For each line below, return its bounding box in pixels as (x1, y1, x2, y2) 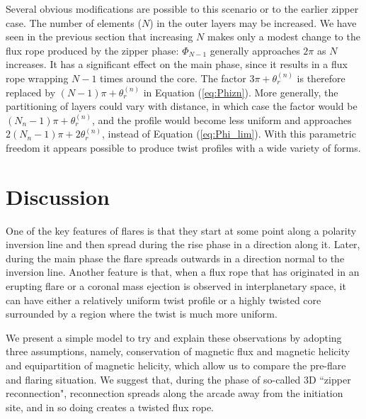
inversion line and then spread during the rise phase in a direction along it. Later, (6, 237, 360, 252)
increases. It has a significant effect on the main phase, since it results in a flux (6, 57, 348, 72)
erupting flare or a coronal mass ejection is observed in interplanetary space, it (6, 279, 346, 294)
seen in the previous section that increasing (6, 29, 193, 44)
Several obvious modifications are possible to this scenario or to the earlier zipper (6, 1, 359, 16)
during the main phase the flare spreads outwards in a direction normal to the (6, 250, 345, 265)
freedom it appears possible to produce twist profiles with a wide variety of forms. (6, 140, 361, 155)
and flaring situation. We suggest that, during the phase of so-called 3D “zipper (6, 371, 351, 386)
